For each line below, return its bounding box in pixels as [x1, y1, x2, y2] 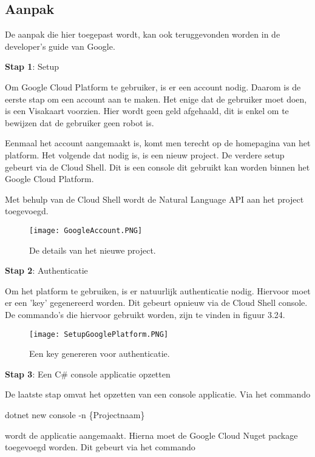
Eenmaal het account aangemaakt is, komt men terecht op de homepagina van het [5, 137, 311, 149]
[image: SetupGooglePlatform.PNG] [29, 330, 169, 339]
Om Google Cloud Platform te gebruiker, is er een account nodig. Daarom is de [5, 80, 301, 93]
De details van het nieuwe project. [29, 243, 156, 256]
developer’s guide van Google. [5, 39, 115, 52]
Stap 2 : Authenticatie [5, 264, 88, 277]
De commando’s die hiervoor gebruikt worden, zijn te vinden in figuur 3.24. [5, 308, 285, 320]
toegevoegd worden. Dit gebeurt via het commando [5, 441, 195, 453]
